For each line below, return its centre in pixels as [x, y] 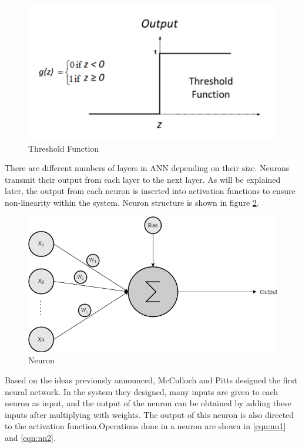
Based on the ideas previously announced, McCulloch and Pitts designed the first [151, 380]
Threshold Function [64, 148]
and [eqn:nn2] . [30, 437]
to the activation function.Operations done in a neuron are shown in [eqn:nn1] [145, 426]
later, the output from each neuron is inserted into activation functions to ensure [150, 191]
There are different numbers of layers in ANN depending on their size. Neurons [147, 168]
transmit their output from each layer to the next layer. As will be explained [143, 179]
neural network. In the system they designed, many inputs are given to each [142, 391]
